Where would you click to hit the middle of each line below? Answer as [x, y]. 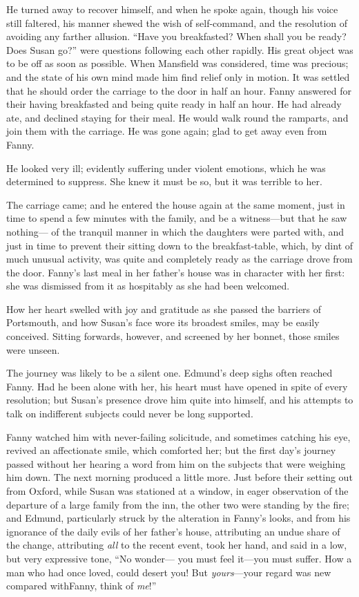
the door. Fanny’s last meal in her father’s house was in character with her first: [176, 272]
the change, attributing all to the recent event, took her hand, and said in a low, [177, 545]
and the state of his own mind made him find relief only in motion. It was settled [178, 76]
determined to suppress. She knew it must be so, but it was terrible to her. [164, 181]
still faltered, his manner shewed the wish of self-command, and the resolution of [177, 22]
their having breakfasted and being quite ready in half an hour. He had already [174, 104]
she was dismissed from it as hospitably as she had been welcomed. [148, 286]
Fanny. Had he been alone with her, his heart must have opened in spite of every [177, 386]
